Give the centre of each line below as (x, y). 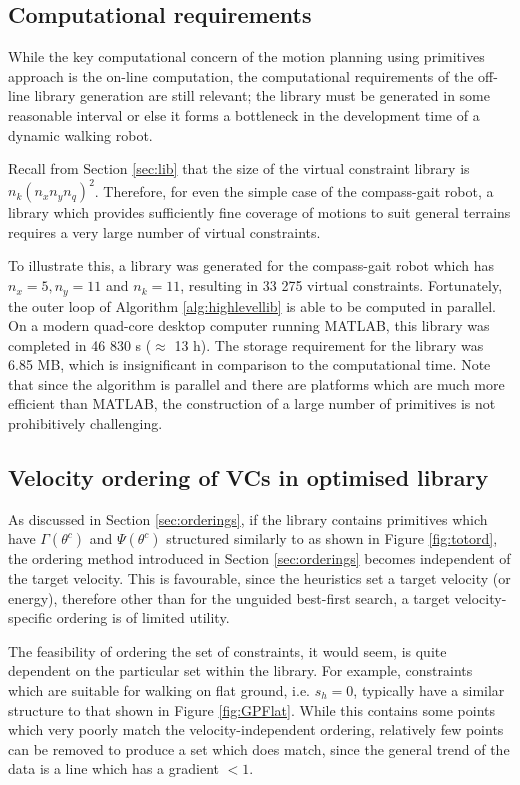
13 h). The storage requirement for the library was (329, 344)
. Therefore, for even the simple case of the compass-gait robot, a (294, 190)
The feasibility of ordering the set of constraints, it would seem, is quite (227, 650)
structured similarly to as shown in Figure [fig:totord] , (332, 538)
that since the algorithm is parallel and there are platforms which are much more (256, 383)
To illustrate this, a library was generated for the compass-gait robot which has (251, 265)
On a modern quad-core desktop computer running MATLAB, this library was (249, 325)
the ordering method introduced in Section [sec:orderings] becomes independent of (259, 558)
